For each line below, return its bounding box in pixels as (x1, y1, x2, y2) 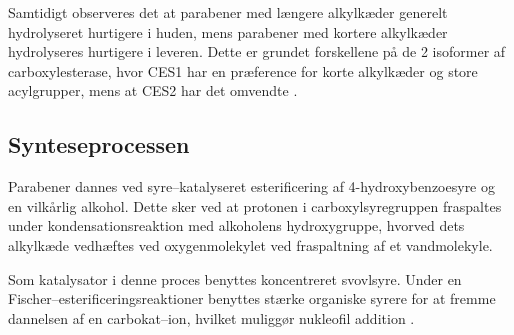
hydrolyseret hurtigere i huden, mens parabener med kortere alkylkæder (8, 21, 448, 42)
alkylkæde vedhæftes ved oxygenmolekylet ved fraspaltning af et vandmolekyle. (8, 234, 493, 255)
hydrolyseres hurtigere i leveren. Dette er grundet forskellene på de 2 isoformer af (8, 41, 506, 62)
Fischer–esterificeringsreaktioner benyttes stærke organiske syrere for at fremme (8, 288, 496, 309)
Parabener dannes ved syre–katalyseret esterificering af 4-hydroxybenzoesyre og (8, 176, 496, 197)
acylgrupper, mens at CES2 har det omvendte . (8, 80, 298, 101)
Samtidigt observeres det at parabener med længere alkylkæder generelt (8, 2, 448, 22)
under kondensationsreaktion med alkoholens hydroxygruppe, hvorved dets (8, 215, 465, 236)
